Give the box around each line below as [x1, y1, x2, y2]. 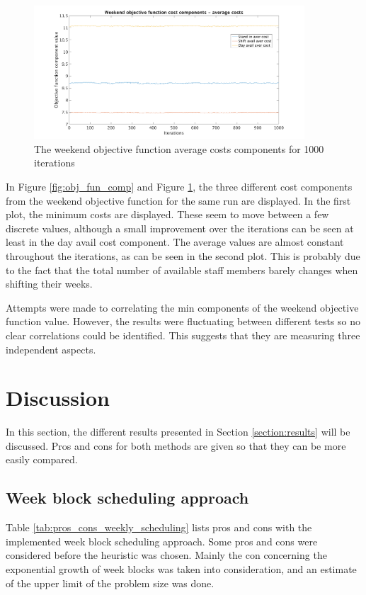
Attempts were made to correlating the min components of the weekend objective [6, 300, 359, 314]
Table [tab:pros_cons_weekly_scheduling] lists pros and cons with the [6, 520, 312, 535]
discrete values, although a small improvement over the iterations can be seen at [6, 220, 354, 235]
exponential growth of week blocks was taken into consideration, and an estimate [6, 561, 357, 576]
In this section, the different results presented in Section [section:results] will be [6, 424, 350, 439]
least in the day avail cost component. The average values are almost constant [6, 234, 344, 249]
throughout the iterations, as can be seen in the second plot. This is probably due [6, 248, 360, 263]
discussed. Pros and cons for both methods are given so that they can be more [6, 438, 346, 453]
